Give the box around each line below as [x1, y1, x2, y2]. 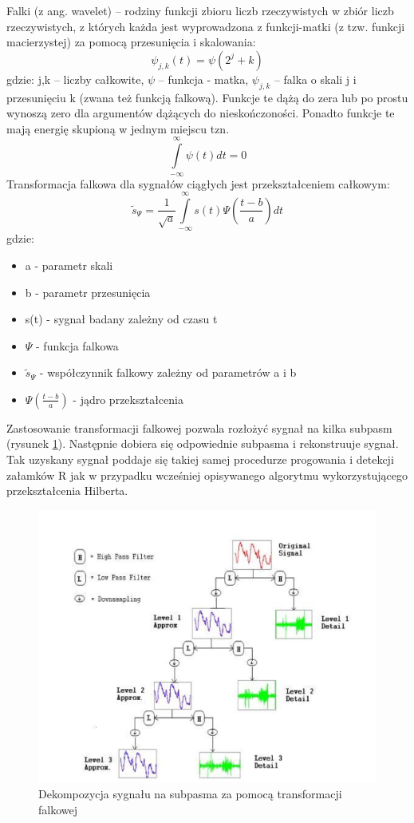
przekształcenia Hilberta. [6, 482, 128, 499]
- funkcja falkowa [36, 337, 119, 354]
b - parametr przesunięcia [25, 283, 151, 300]
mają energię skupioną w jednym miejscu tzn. [6, 120, 230, 137]
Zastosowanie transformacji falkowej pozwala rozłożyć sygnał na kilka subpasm [6, 419, 392, 436]
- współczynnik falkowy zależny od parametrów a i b [39, 364, 297, 381]
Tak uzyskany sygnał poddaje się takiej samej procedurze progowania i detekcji [6, 451, 394, 468]
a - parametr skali [25, 256, 113, 273]
